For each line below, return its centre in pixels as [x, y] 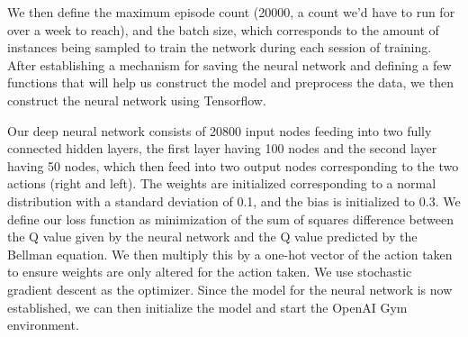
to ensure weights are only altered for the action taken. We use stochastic [210, 272]
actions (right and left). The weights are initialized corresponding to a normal [222, 183]
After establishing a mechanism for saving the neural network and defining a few [229, 64]
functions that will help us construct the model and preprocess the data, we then [230, 82]
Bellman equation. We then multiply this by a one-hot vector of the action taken [230, 254]
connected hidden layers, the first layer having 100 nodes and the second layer [222, 148]
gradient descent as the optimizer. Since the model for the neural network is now [230, 289]
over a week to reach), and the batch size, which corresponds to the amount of [223, 29]
